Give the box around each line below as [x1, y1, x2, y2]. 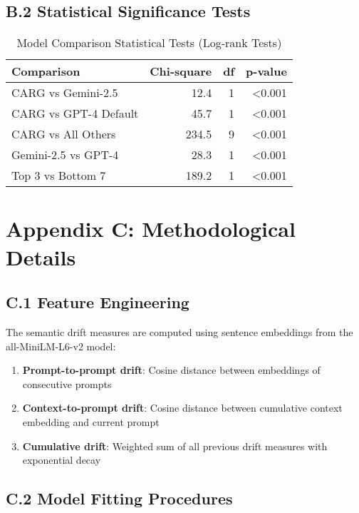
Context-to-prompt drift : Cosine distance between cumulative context [22, 400, 343, 415]
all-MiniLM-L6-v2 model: [6, 338, 116, 353]
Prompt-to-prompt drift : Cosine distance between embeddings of [22, 362, 321, 377]
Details [6, 242, 76, 271]
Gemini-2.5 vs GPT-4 [11, 146, 119, 163]
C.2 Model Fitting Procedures [6, 487, 233, 509]
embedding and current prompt [22, 414, 160, 429]
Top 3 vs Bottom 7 [11, 167, 106, 184]
